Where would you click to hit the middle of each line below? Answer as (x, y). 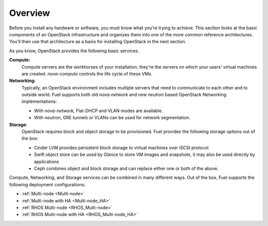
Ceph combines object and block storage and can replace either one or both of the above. (126, 168)
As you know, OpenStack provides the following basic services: (74, 51)
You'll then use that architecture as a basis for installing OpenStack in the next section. (98, 42)
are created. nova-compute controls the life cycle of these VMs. (87, 74)
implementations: (39, 101)
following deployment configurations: (47, 184)
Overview (30, 13)
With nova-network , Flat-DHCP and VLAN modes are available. (99, 111)
